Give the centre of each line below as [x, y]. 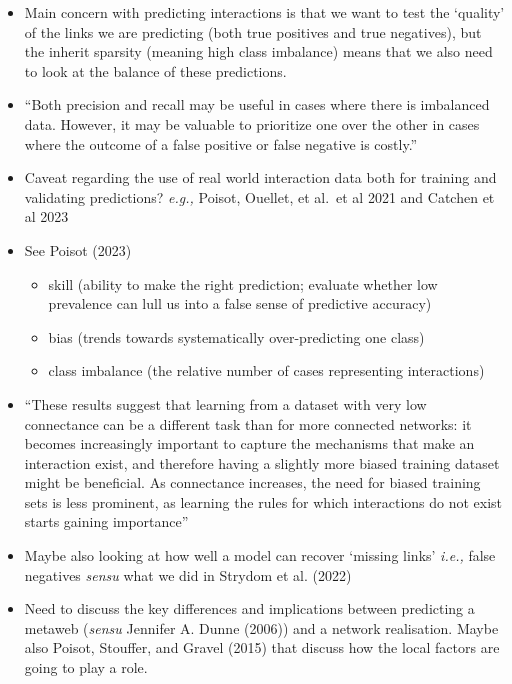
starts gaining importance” [106, 521]
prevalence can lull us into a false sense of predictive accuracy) [240, 303]
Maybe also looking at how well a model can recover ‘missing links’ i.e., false [260, 555]
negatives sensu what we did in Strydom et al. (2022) [188, 574]
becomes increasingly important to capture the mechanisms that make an [249, 443]
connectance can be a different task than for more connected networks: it [248, 423]
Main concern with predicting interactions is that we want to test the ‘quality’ [264, 12]
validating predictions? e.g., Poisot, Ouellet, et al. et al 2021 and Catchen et [259, 196]
